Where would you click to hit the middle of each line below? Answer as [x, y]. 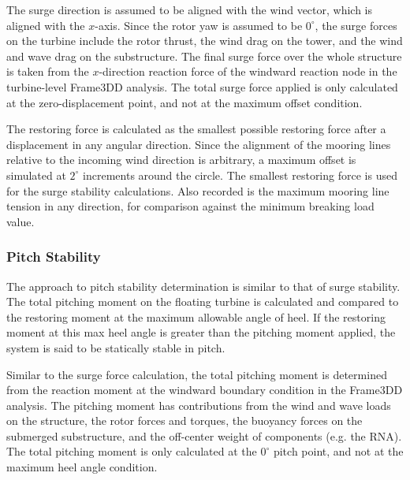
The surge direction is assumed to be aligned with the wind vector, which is [190, 9]
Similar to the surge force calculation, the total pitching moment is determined [197, 374]
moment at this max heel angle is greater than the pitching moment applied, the [201, 332]
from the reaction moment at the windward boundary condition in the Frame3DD [205, 390]
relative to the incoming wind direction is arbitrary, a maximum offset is [181, 160]
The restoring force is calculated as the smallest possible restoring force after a [196, 129]
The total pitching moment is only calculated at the [132, 451]
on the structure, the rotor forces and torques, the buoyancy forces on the [184, 420]
